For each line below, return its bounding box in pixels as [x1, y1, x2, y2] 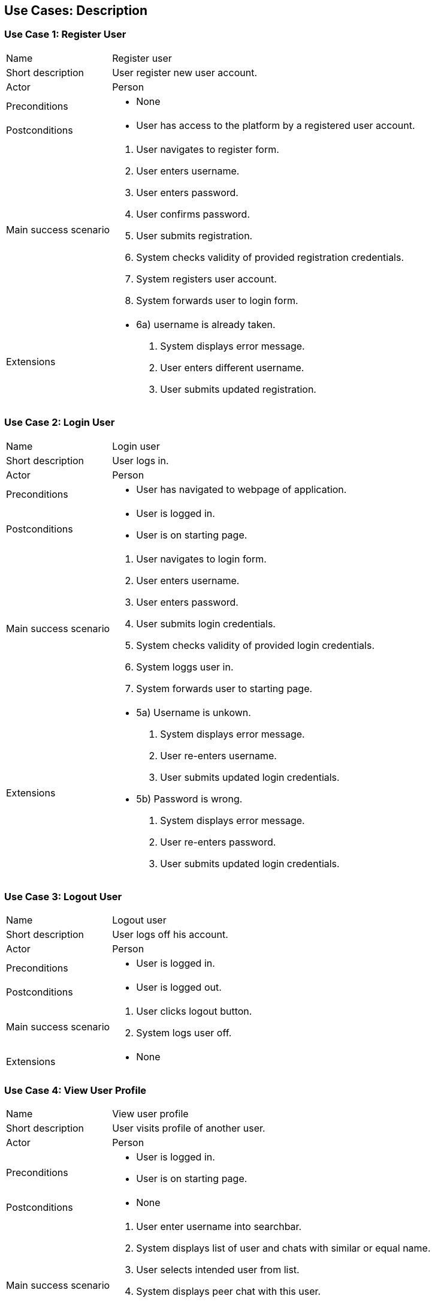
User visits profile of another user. [112, 1122, 265, 1135]
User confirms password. [136, 208, 250, 220]
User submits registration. [136, 229, 253, 242]
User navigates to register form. [136, 143, 279, 155]
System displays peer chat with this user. [136, 1285, 321, 1298]
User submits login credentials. [136, 617, 276, 630]
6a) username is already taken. [136, 318, 276, 330]
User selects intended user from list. [136, 1264, 300, 1276]
